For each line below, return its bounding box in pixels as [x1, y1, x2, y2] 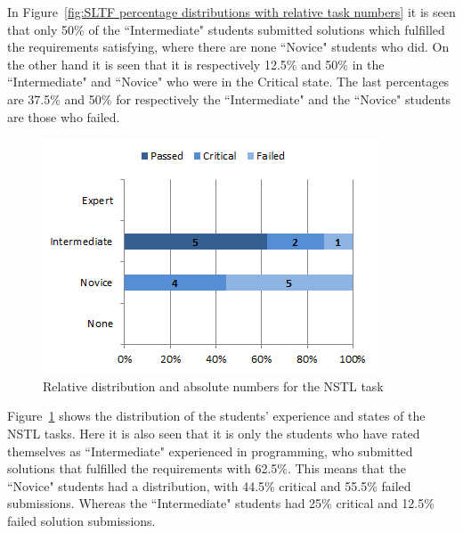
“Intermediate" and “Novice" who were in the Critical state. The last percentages [7, 72, 450, 91]
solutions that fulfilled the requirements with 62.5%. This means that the [7, 459, 407, 478]
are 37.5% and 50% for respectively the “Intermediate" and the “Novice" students [7, 89, 451, 108]
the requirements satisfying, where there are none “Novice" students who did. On [7, 37, 450, 56]
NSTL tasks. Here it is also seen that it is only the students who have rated [7, 423, 420, 442]
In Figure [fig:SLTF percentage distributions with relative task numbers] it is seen [7, 3, 456, 20]
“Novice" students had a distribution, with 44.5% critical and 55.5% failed [7, 476, 411, 495]
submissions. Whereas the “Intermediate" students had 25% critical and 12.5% [7, 494, 435, 512]
